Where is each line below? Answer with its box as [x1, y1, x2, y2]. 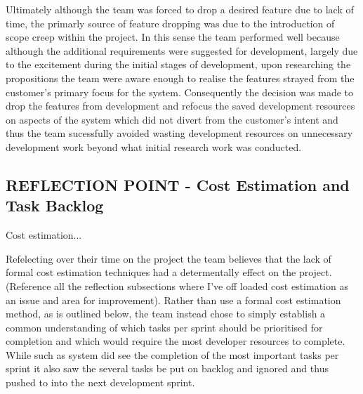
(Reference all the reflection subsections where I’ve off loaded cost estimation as [6, 278, 348, 293]
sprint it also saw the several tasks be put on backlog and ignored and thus [6, 361, 329, 376]
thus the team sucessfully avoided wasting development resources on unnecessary [6, 126, 353, 140]
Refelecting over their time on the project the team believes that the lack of [6, 251, 331, 265]
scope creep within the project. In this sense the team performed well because [6, 29, 340, 44]
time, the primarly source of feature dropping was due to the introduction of [6, 15, 335, 30]
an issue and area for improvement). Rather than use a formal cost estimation [6, 292, 341, 307]
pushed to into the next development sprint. [6, 375, 195, 390]
